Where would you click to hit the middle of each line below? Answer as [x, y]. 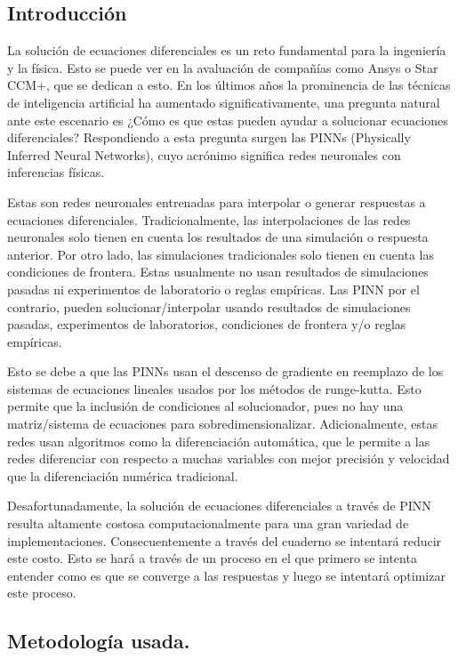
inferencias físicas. [56, 172]
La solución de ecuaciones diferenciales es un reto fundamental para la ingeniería [227, 50]
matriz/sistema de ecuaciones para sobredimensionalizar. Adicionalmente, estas [223, 424]
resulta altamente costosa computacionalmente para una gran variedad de [208, 523]
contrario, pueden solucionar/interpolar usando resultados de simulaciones [209, 306]
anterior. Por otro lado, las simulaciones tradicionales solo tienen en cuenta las [221, 254]
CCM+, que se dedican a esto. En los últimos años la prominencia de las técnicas [229, 85]
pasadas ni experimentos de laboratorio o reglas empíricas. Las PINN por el [213, 289]
